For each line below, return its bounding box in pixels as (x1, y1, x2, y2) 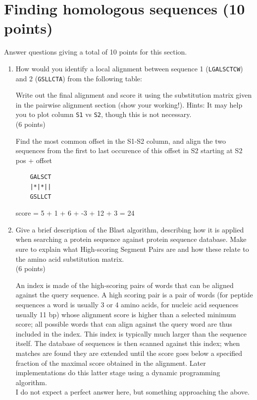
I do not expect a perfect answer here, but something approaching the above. (15, 387, 250, 397)
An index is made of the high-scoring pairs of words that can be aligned (15, 280, 234, 290)
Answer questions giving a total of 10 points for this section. (4, 47, 187, 57)
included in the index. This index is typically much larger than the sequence (15, 328, 247, 339)
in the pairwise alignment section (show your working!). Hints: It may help (15, 99, 243, 110)
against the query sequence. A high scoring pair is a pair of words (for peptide (15, 289, 253, 300)
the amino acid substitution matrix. (15, 253, 124, 264)
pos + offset (15, 155, 52, 165)
